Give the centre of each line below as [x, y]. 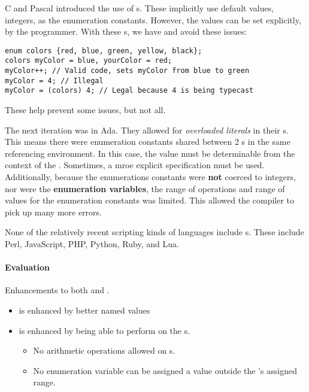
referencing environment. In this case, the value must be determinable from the [150, 153]
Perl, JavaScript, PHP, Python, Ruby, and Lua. [92, 244]
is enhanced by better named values [84, 310]
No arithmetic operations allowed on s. [104, 350]
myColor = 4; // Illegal [54, 80]
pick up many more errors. [54, 212]
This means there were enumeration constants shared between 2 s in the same [148, 142]
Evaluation [27, 267]
